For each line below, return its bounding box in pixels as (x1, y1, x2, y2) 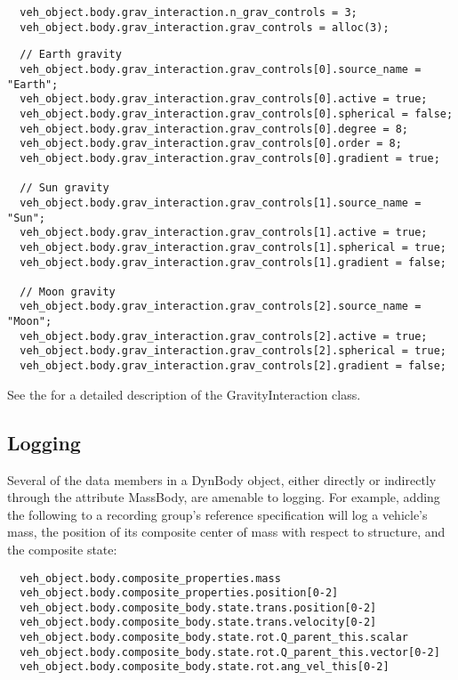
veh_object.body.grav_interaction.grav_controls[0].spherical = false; (20, 107, 454, 120)
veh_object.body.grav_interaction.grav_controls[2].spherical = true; (20, 344, 446, 358)
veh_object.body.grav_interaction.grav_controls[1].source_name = (20, 196, 422, 209)
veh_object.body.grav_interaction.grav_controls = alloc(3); (20, 20, 390, 34)
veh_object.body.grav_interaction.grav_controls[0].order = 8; (20, 137, 402, 150)
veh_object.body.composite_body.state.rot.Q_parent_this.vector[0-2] (20, 645, 440, 659)
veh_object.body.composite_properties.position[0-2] (20, 587, 339, 600)
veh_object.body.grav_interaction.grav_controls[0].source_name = (20, 62, 422, 76)
